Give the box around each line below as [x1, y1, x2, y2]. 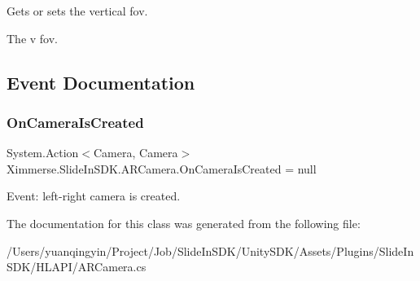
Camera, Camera [94, 144, 178, 161]
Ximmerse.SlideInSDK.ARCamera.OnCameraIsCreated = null [7, 160, 317, 177]
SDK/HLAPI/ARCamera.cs [7, 258, 147, 275]
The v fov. [7, 29, 58, 46]
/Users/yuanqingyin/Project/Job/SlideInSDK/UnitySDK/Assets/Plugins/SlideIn [7, 242, 414, 259]
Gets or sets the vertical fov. [7, 2, 148, 19]
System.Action [7, 144, 79, 161]
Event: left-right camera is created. [7, 187, 181, 204]
